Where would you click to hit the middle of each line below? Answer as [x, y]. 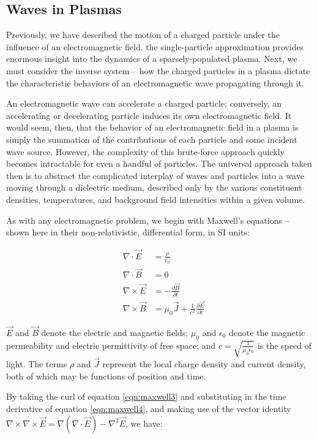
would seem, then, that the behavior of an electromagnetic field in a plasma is [152, 127]
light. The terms [37, 364]
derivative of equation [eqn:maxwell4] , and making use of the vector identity [149, 409]
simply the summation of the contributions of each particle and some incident [152, 139]
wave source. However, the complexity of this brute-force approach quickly [145, 151]
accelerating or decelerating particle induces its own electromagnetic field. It [149, 115]
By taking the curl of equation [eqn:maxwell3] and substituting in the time [146, 396]
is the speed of [284, 345]
